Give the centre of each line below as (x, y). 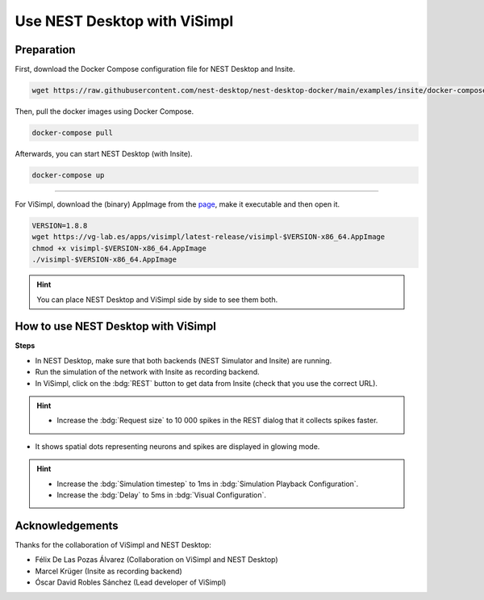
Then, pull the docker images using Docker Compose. (104, 111)
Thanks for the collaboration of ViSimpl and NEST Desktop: (113, 544)
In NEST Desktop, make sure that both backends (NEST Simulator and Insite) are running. (184, 360)
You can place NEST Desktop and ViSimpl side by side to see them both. (157, 300)
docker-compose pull (72, 133)
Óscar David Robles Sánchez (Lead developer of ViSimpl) (131, 582)
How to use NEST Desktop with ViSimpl (116, 327)
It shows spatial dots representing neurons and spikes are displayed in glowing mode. (177, 446)
